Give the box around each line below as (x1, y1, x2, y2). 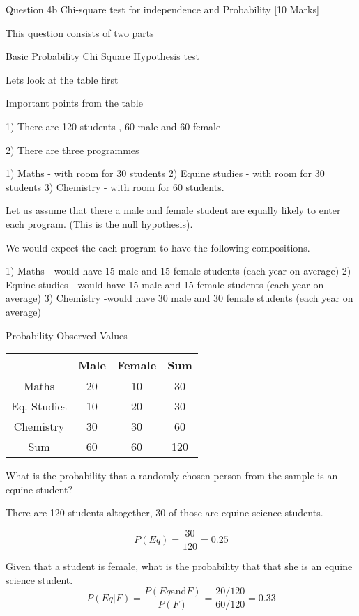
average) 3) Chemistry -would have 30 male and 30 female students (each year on (6, 291, 353, 305)
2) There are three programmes (6, 142, 139, 157)
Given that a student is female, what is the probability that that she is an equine (6, 558, 353, 573)
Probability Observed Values (6, 328, 128, 342)
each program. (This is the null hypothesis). (6, 216, 193, 231)
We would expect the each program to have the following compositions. (6, 240, 310, 254)
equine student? (6, 482, 73, 496)
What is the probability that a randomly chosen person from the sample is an (6, 468, 338, 483)
